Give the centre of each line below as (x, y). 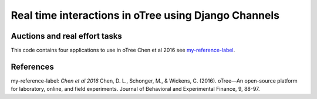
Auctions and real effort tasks (67, 36)
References (32, 66)
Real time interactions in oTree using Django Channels (145, 15)
